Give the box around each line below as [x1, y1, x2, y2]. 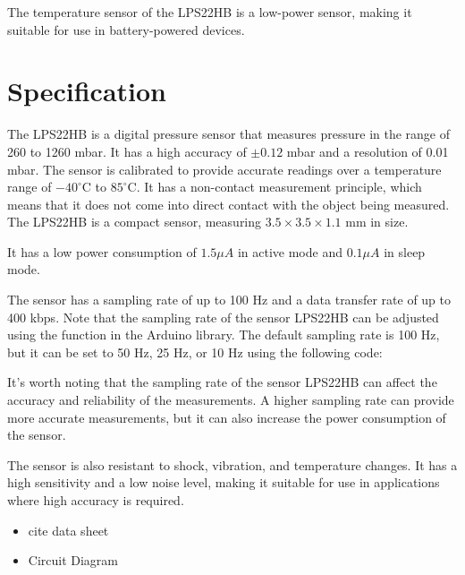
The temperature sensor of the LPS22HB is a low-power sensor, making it [7, 3, 412, 21]
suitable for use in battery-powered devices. [7, 20, 245, 39]
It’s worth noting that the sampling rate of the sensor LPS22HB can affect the [7, 373, 437, 391]
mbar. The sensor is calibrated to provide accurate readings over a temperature [7, 159, 442, 178]
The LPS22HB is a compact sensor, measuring [7, 212, 262, 231]
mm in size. [345, 212, 409, 231]
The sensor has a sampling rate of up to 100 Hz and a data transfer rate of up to [7, 290, 452, 309]
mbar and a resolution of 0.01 [286, 142, 449, 160]
